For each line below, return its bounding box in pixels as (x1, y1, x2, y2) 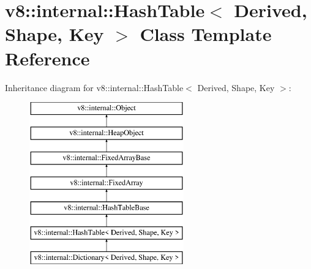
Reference (5, 45, 90, 70)
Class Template (140, 21, 272, 46)
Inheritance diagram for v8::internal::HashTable (5, 81, 184, 94)
